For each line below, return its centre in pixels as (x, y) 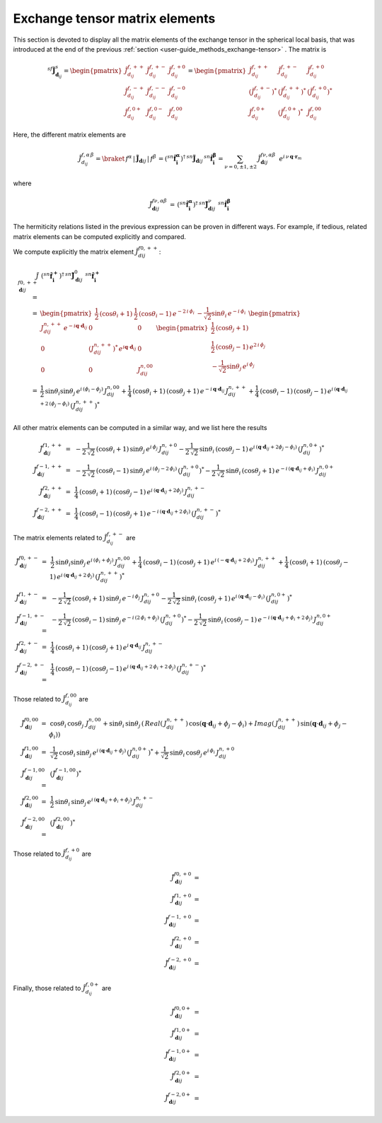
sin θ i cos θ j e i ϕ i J (195, 753)
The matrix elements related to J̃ (60, 537)
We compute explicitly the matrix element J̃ (76, 252)
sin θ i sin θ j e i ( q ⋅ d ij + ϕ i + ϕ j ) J (95, 802)
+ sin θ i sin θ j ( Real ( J (135, 724)
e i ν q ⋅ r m (290, 158)
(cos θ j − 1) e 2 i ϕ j (241, 347)
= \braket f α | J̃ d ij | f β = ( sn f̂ (136, 159)
